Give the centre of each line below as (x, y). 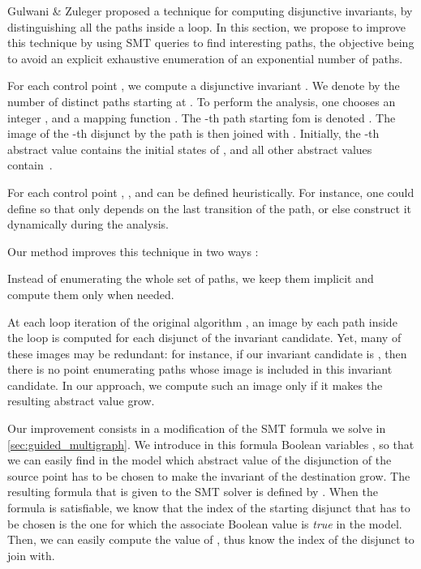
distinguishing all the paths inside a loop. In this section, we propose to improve (207, 26)
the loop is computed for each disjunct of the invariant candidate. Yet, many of (204, 338)
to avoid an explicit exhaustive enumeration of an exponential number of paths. (205, 58)
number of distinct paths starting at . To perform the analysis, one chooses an (202, 101)
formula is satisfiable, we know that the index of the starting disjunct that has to (209, 508)
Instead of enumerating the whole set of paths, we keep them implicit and (191, 278)
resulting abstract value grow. (81, 401)
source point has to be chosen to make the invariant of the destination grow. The (209, 475)
